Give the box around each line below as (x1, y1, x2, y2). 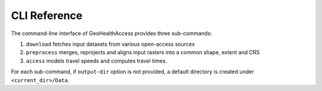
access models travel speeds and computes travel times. (26, 57, 167, 64)
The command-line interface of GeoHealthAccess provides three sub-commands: (11, 30, 212, 37)
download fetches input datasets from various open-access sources (26, 40, 195, 48)
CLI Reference (11, 9, 83, 22)
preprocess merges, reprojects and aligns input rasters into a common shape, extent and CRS (26, 49, 260, 56)
